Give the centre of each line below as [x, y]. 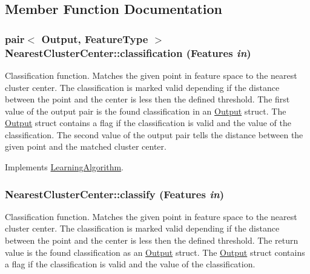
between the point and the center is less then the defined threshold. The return [152, 240]
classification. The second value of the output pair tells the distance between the [154, 134]
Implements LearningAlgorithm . [64, 167]
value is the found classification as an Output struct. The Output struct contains [155, 252]
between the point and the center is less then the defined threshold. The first [147, 99]
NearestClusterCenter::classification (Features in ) [128, 52]
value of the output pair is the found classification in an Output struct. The [146, 111]
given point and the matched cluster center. [86, 146]
